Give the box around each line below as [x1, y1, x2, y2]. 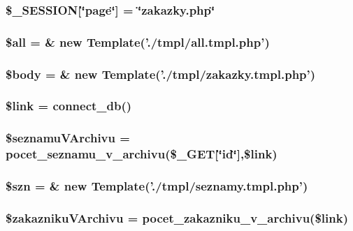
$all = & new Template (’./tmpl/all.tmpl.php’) [6, 33, 270, 50]
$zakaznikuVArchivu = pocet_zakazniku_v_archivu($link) [6, 209, 348, 226]
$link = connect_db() [6, 97, 132, 114]
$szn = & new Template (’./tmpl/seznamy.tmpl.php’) [6, 177, 308, 195]
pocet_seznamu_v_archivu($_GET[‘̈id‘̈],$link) [6, 145, 278, 163]
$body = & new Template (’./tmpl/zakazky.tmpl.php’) [6, 65, 316, 82]
